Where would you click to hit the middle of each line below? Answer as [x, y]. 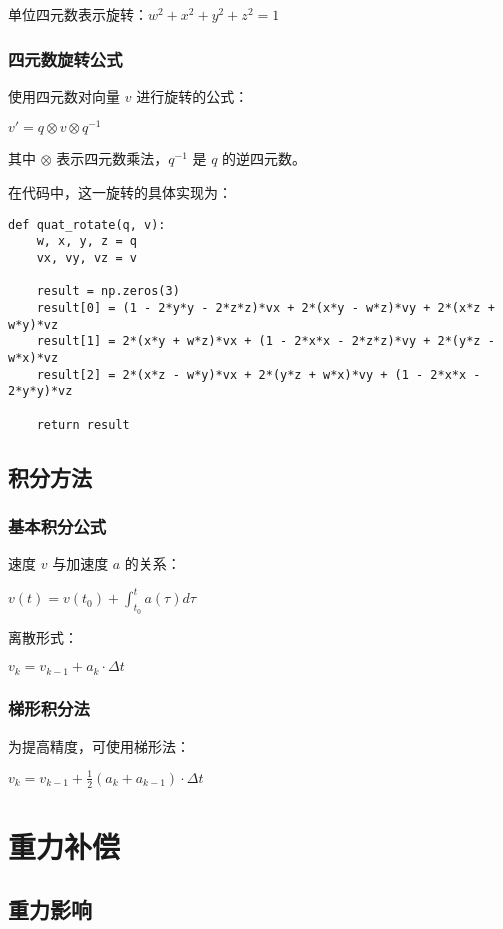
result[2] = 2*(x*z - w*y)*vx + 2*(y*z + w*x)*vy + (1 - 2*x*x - [258, 374]
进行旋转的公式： [192, 95]
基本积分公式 [57, 525]
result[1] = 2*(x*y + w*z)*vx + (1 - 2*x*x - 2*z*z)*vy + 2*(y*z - [265, 341]
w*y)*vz [33, 324]
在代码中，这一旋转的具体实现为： [120, 192]
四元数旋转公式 [65, 58]
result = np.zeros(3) [108, 291]
